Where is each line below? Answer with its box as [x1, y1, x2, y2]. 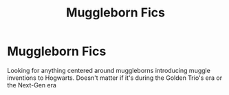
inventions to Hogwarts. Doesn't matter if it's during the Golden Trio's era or [7, 74, 223, 82]
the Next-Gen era [7, 81, 57, 89]
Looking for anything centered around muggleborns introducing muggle [7, 66, 211, 74]
